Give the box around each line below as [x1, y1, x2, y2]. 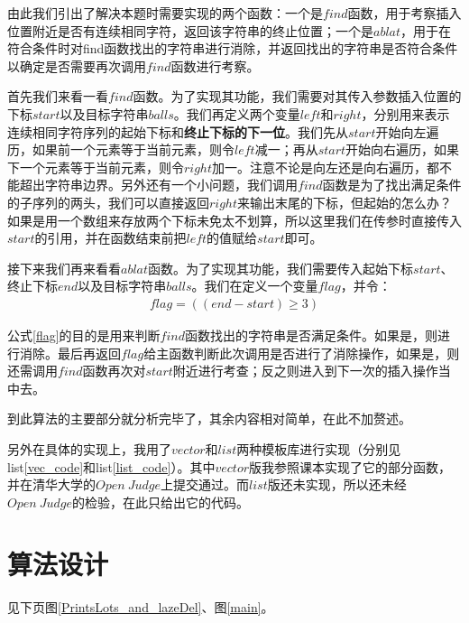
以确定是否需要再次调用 [7, 56, 146, 75]
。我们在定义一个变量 [191, 276, 318, 295]
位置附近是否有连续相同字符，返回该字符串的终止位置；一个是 [7, 21, 373, 40]
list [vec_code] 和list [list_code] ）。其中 [7, 457, 216, 476]
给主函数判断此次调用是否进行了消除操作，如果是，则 [143, 343, 460, 362]
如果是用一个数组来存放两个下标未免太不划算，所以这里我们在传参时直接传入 [7, 210, 462, 229]
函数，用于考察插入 [347, 4, 462, 22]
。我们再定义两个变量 [173, 104, 300, 123]
